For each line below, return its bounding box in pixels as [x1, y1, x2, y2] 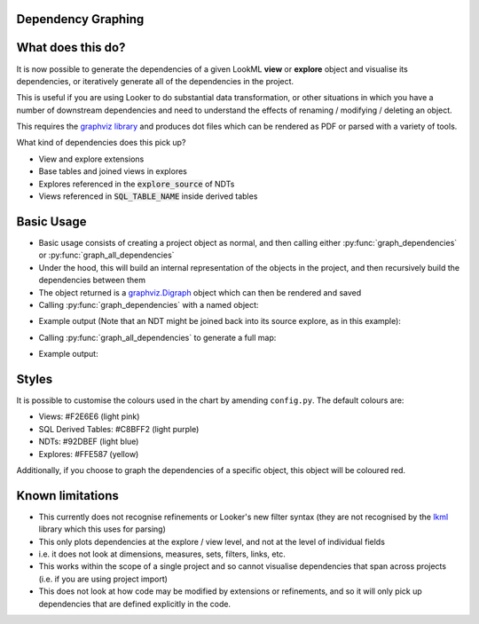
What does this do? [16, 40, 126, 55]
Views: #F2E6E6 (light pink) [38, 411, 140, 422]
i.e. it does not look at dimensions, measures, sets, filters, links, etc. [38, 549, 286, 559]
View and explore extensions [38, 154, 145, 164]
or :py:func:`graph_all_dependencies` [38, 249, 175, 261]
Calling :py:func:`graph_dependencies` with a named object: [38, 299, 259, 310]
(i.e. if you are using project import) [38, 573, 169, 584]
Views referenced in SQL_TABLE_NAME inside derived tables [38, 191, 258, 201]
